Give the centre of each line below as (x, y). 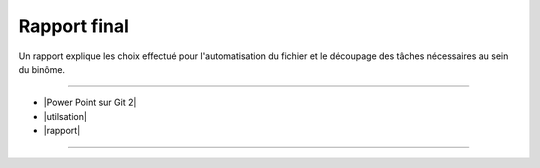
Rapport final (74, 26)
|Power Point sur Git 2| (90, 102)
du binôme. (41, 69)
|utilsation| (65, 116)
